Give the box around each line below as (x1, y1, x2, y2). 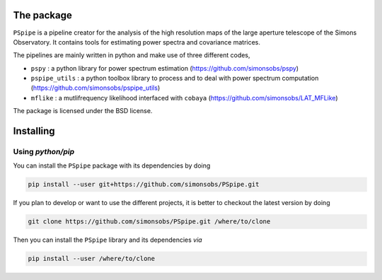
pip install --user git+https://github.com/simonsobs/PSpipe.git (28, 180, 260, 189)
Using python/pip (13, 147, 74, 157)
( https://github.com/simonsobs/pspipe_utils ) (30, 83, 161, 92)
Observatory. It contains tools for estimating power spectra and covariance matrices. (13, 37, 261, 46)
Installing (13, 125, 56, 137)
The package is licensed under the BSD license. (13, 107, 153, 115)
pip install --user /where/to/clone (28, 255, 156, 263)
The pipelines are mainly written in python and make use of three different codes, (13, 51, 250, 59)
